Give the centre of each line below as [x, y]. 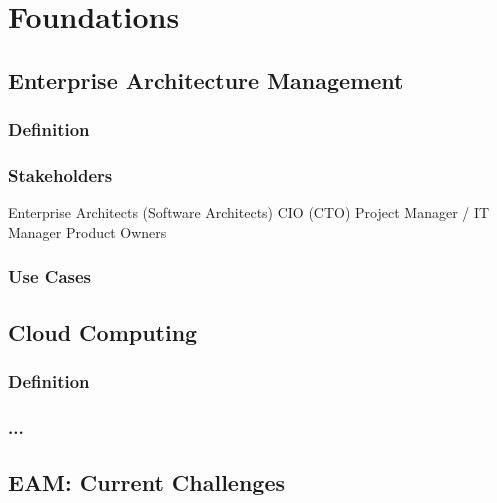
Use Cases [50, 276]
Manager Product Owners [87, 231]
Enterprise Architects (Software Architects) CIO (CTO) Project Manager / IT [249, 212]
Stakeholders [60, 174]
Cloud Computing [103, 331]
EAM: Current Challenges [146, 482]
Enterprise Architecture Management [206, 79]
